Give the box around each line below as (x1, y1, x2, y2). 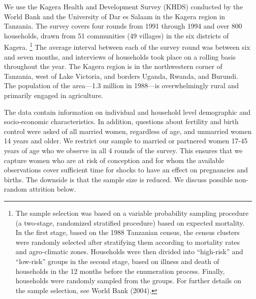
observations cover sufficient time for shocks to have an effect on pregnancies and (4, 165, 248, 175)
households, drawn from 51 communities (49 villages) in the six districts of (4, 30, 229, 40)
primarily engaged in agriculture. (4, 90, 103, 100)
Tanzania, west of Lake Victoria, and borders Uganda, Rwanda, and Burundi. (4, 70, 238, 81)
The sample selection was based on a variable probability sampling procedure (15, 207, 249, 218)
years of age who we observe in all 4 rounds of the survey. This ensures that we (4, 145, 243, 155)
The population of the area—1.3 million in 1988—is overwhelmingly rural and (4, 80, 239, 91)
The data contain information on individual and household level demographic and (4, 106, 251, 117)
